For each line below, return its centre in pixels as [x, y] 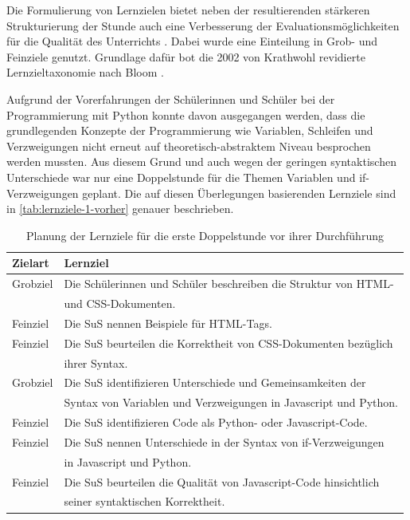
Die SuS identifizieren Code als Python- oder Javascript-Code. [216, 422]
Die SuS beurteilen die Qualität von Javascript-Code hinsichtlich [222, 481]
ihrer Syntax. [96, 362]
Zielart [31, 263]
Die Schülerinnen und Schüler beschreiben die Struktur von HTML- [229, 284]
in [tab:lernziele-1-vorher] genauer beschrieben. [120, 209]
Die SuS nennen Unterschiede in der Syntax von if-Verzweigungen [224, 441]
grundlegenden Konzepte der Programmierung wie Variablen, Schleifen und [190, 130]
